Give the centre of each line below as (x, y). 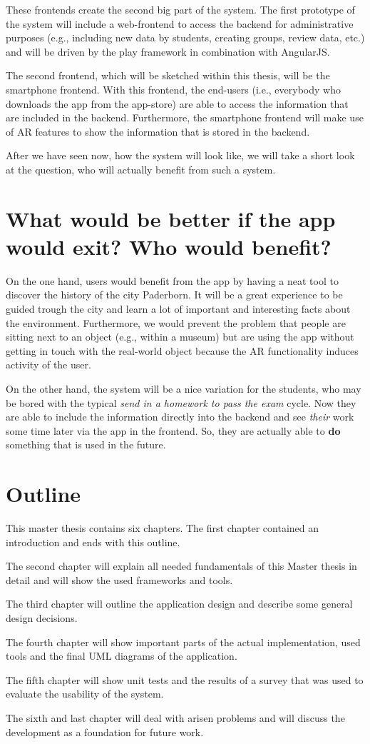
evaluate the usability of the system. (85, 694)
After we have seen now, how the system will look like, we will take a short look (180, 155)
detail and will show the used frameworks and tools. (119, 579)
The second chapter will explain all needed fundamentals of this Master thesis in (181, 566)
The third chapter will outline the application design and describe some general (179, 604)
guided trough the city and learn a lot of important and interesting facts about (178, 309)
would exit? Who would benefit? (169, 246)
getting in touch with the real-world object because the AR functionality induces (182, 350)
